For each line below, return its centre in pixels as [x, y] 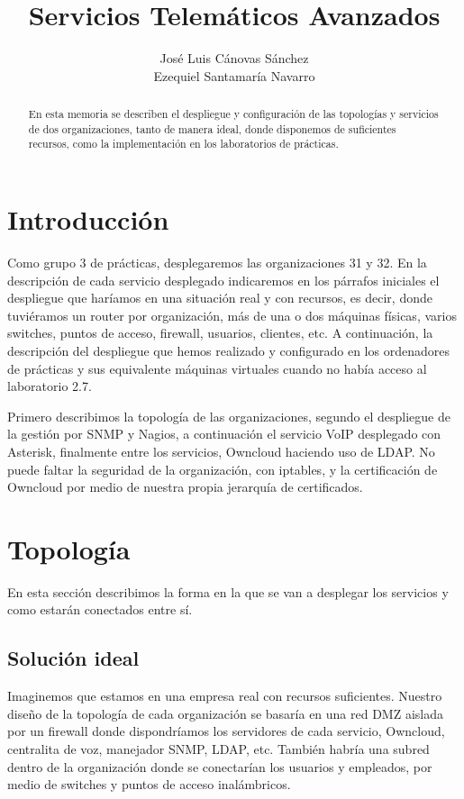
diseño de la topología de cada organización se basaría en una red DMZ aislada [226, 713]
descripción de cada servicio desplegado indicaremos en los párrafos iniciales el [223, 280]
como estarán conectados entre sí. [100, 609]
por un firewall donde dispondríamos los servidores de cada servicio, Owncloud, [226, 731]
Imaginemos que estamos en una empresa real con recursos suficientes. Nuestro [225, 696]
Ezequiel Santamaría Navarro [234, 75]
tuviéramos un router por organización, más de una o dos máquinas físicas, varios [232, 315]
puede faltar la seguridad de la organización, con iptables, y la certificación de [223, 469]
